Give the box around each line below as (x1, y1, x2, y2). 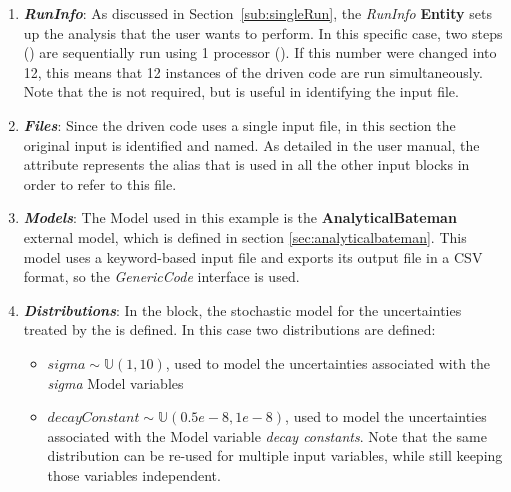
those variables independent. (47, 464, 221, 485)
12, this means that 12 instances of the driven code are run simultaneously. (23, 61, 483, 82)
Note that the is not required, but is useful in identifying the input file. (23, 81, 459, 102)
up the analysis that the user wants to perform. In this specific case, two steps (23, 22, 503, 43)
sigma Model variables (47, 372, 184, 393)
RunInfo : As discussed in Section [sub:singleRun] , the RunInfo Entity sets (23, 3, 492, 23)
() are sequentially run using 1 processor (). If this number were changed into (23, 42, 497, 63)
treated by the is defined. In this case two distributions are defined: (23, 319, 436, 340)
